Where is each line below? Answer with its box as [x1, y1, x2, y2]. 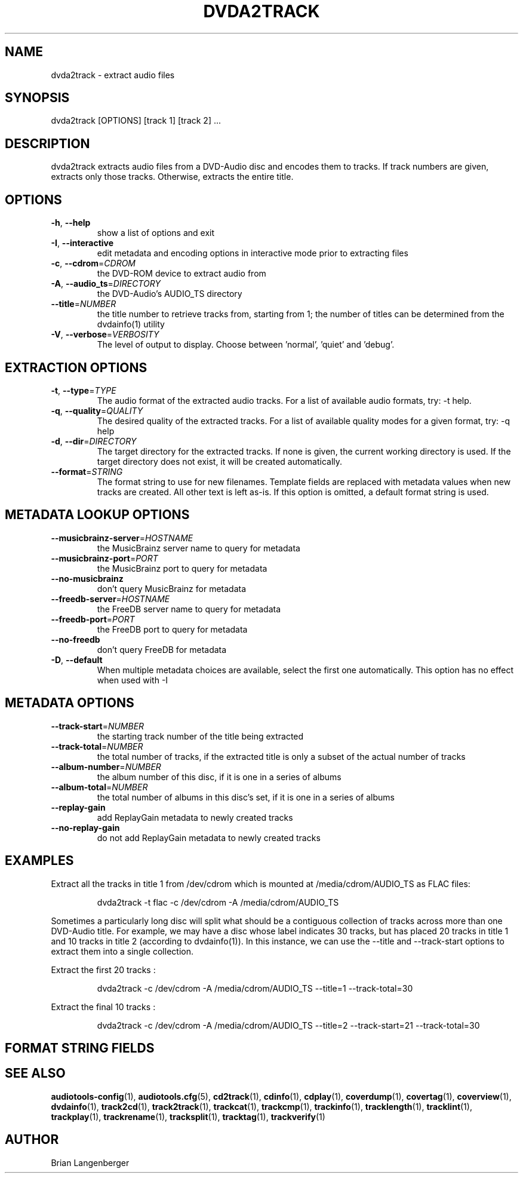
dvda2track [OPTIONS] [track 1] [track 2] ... [51, 115, 221, 126]
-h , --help [51, 217, 91, 228]
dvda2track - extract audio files [51, 69, 175, 80]
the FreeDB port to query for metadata [97, 624, 248, 634]
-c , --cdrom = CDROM [51, 258, 136, 269]
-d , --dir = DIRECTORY [51, 435, 137, 446]
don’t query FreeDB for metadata [97, 644, 227, 655]
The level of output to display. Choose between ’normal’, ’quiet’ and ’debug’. [97, 339, 395, 350]
